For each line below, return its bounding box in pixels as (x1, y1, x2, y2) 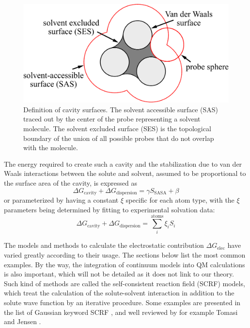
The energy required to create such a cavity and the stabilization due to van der (4, 158, 242, 169)
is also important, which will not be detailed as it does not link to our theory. (4, 269, 234, 279)
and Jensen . (4, 316, 41, 327)
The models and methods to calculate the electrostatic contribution (4, 240, 204, 250)
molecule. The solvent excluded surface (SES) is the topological (23, 123, 211, 134)
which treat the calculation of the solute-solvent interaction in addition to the (4, 288, 234, 298)
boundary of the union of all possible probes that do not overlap (23, 133, 214, 143)
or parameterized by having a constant (4, 195, 119, 205)
